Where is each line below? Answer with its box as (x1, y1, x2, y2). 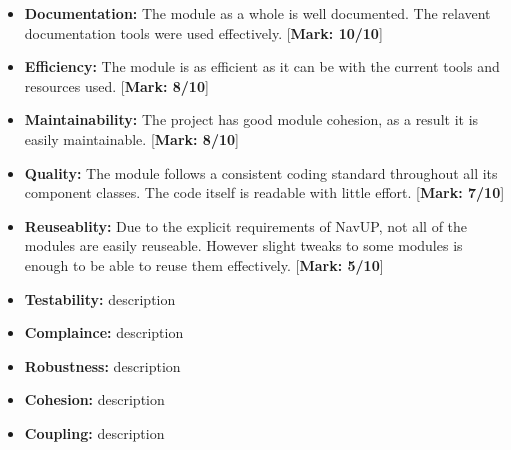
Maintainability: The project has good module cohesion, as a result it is (24, 109, 479, 130)
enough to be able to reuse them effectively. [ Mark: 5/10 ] (24, 254, 384, 275)
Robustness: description (24, 355, 181, 376)
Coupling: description (24, 422, 165, 443)
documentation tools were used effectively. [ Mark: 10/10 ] (24, 22, 383, 43)
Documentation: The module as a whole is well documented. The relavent (24, 3, 491, 23)
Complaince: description (24, 322, 184, 343)
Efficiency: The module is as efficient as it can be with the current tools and (24, 56, 500, 77)
